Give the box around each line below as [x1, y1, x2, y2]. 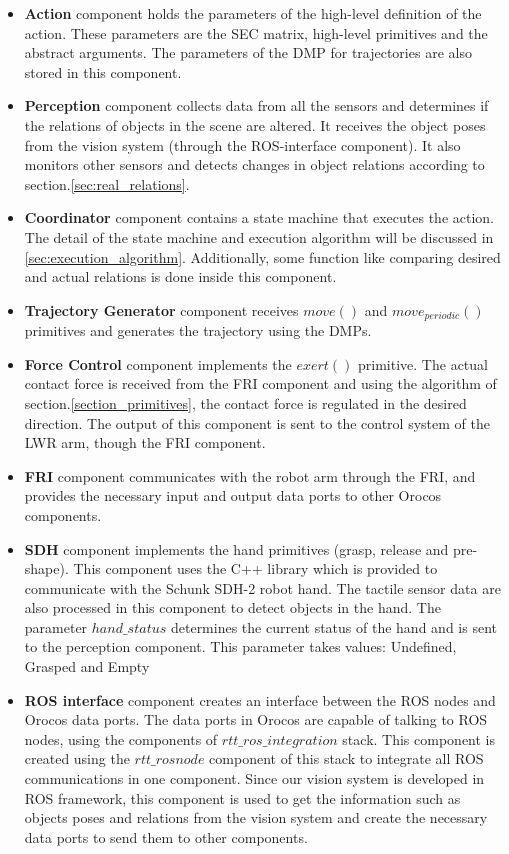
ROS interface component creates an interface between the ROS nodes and [24, 689, 496, 710]
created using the [24, 748, 130, 769]
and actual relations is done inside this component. [24, 266, 337, 287]
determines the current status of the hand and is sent [170, 616, 497, 637]
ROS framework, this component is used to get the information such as [24, 787, 461, 808]
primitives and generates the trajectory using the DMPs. [24, 320, 372, 341]
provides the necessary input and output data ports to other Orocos [24, 485, 442, 506]
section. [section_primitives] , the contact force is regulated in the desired [24, 392, 467, 413]
